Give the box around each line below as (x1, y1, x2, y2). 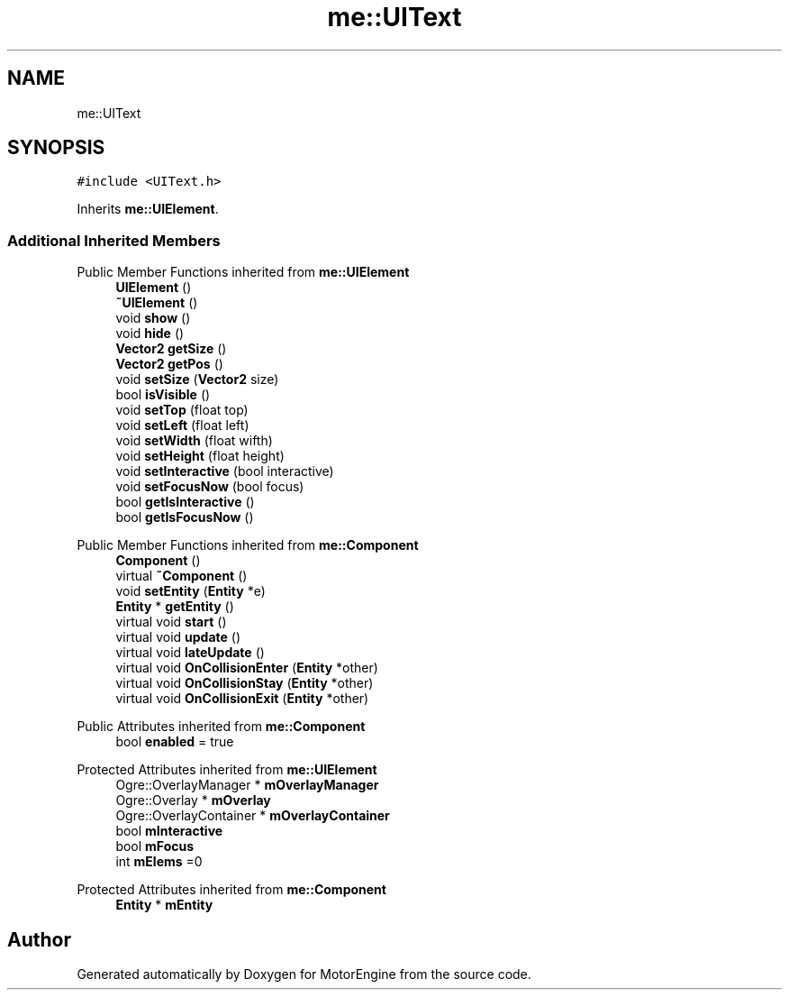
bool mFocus (115, 838, 195, 855)
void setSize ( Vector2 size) (115, 371, 279, 388)
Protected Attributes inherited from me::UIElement (77, 762, 377, 778)
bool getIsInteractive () (115, 494, 255, 510)
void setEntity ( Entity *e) (115, 583, 266, 599)
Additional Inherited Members (7, 231, 221, 250)
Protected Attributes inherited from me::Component (77, 882, 386, 898)
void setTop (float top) (115, 402, 249, 418)
